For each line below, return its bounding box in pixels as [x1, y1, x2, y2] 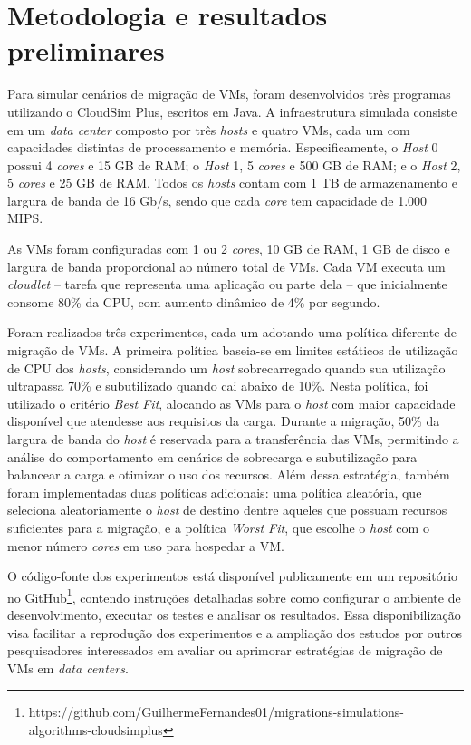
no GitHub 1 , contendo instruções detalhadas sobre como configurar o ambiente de [7, 585, 461, 606]
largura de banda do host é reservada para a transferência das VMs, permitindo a [7, 430, 459, 448]
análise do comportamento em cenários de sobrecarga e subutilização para [7, 447, 418, 466]
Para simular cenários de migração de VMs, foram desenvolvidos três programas [7, 84, 451, 103]
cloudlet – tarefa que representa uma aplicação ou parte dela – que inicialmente [7, 275, 447, 294]
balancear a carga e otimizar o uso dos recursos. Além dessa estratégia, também [7, 465, 450, 484]
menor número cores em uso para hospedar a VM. [7, 536, 284, 555]
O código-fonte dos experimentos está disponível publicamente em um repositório [7, 566, 458, 585]
